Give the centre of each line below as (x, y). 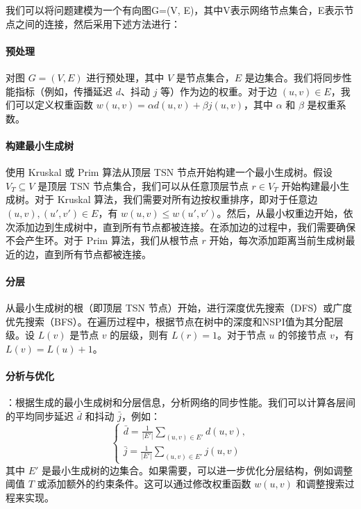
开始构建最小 (311, 185)
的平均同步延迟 (40, 415)
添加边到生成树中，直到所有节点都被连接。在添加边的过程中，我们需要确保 (185, 226)
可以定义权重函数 (54, 105)
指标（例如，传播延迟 (64, 91)
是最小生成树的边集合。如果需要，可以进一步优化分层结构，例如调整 (198, 470)
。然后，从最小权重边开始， (280, 212)
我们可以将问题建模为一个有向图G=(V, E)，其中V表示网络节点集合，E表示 (175, 10)
